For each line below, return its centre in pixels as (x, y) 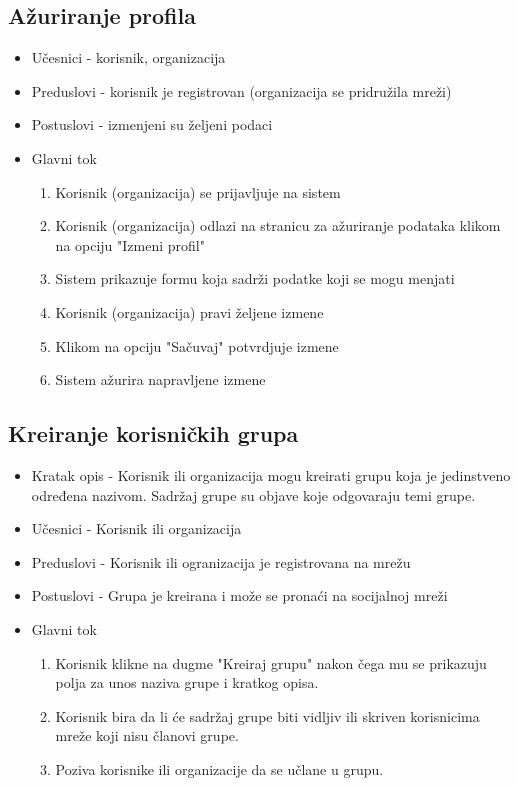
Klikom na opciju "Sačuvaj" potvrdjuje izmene (197, 345)
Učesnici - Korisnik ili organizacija (136, 528)
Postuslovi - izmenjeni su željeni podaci (152, 124)
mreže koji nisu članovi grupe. (147, 735)
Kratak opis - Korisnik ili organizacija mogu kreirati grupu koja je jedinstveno (271, 474)
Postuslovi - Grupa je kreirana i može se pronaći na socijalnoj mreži (239, 595)
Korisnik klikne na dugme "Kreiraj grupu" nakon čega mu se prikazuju (271, 662)
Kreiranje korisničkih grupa (153, 433)
